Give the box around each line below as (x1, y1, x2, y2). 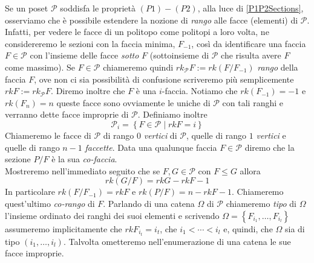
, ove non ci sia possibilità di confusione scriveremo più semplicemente (34, 72, 294, 85)
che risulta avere (221, 49, 281, 62)
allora (240, 164, 261, 177)
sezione (5, 153, 31, 165)
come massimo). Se (5, 60, 76, 73)
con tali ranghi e (222, 96, 283, 109)
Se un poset (5, 2, 48, 14)
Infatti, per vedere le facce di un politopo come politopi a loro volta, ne (5, 25, 269, 38)
